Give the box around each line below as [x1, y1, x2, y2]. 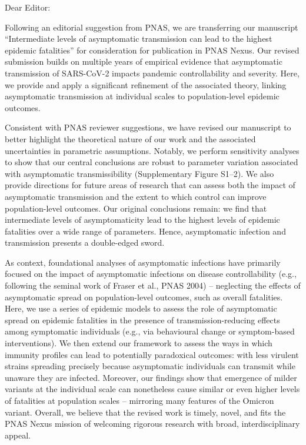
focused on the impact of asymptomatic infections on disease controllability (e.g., [5, 267, 297, 280]
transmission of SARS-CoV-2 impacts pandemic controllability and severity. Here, [5, 66, 300, 79]
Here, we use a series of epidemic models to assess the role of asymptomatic [5, 302, 277, 314]
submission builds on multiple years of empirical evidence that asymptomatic [5, 55, 282, 68]
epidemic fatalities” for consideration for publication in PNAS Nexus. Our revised [5, 44, 300, 56]
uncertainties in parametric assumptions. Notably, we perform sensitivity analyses [5, 144, 300, 156]
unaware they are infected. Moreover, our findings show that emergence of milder [5, 371, 297, 383]
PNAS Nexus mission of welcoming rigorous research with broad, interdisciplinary [5, 417, 300, 430]
